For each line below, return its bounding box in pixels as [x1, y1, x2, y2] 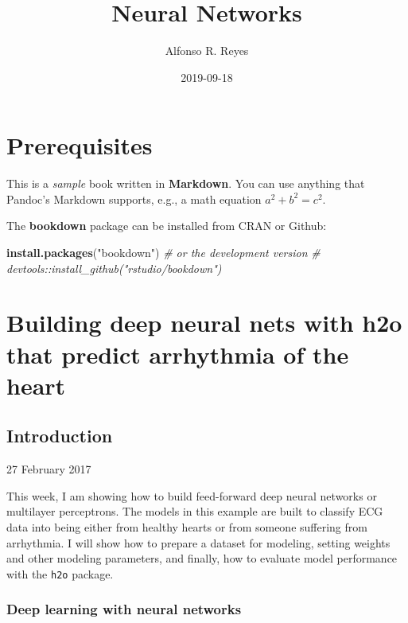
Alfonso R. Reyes [165, 42, 249, 59]
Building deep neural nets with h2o [6, 306, 402, 339]
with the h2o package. [6, 565, 114, 582]
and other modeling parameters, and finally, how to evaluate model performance [6, 550, 398, 567]
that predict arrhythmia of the [6, 337, 349, 370]
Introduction [6, 423, 113, 448]
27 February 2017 [6, 461, 91, 477]
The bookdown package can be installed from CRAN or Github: [6, 217, 327, 234]
